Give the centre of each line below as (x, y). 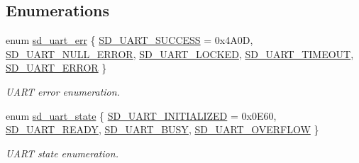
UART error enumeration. (63, 91)
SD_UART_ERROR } (56, 68)
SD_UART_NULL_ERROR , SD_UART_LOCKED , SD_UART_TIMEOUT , (180, 54)
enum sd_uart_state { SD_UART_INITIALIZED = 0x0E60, (141, 115)
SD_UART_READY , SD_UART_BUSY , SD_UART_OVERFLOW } (162, 129)
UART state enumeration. (62, 153)
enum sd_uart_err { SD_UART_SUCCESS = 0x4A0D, (129, 40)
